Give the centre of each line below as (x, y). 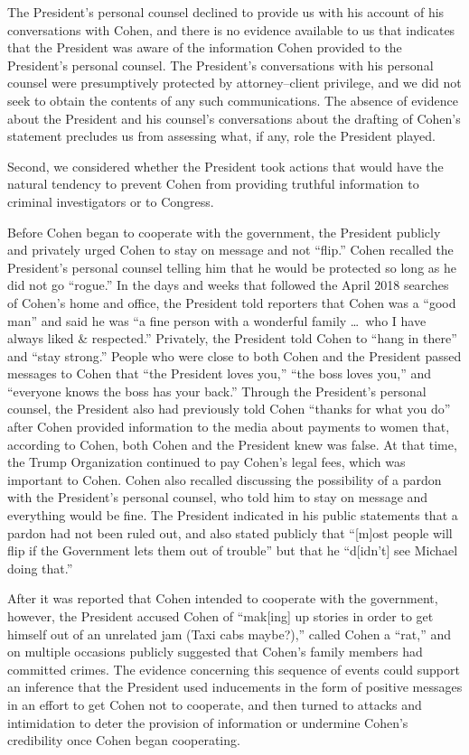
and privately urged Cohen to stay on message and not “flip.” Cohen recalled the (230, 250)
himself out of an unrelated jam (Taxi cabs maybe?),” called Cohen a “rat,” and (230, 634)
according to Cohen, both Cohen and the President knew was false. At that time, (232, 444)
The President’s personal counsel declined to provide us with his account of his (226, 12)
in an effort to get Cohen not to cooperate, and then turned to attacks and (215, 704)
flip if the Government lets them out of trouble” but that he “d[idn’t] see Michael (233, 550)
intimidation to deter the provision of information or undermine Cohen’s (208, 722)
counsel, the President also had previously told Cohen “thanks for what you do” (229, 409)
